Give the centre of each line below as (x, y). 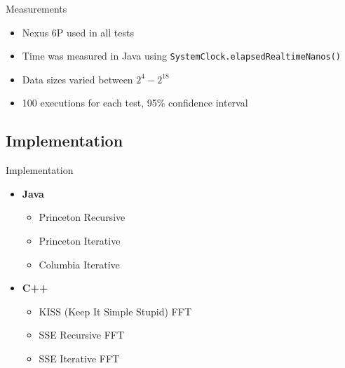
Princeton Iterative (80, 241)
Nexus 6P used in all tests (78, 32)
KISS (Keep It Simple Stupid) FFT (115, 311)
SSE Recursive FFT (82, 335)
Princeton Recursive (82, 217)
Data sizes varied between (77, 79)
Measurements (36, 8)
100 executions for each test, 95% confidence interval (135, 103)
